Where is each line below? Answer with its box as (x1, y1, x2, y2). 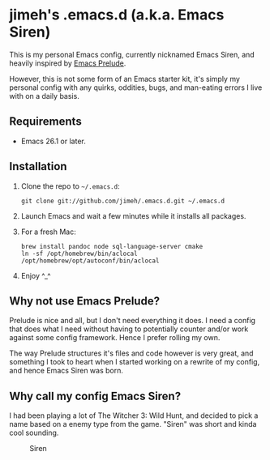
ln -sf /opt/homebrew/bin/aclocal (20, 249, 138, 258)
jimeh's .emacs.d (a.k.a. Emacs (9, 6, 225, 24)
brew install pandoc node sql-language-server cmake (20, 242, 204, 250)
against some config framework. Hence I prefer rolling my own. (9, 333, 221, 343)
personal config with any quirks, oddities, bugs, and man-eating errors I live (9, 83, 263, 92)
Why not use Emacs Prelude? (9, 294, 161, 308)
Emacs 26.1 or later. (20, 136, 86, 146)
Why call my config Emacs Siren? (9, 389, 182, 402)
